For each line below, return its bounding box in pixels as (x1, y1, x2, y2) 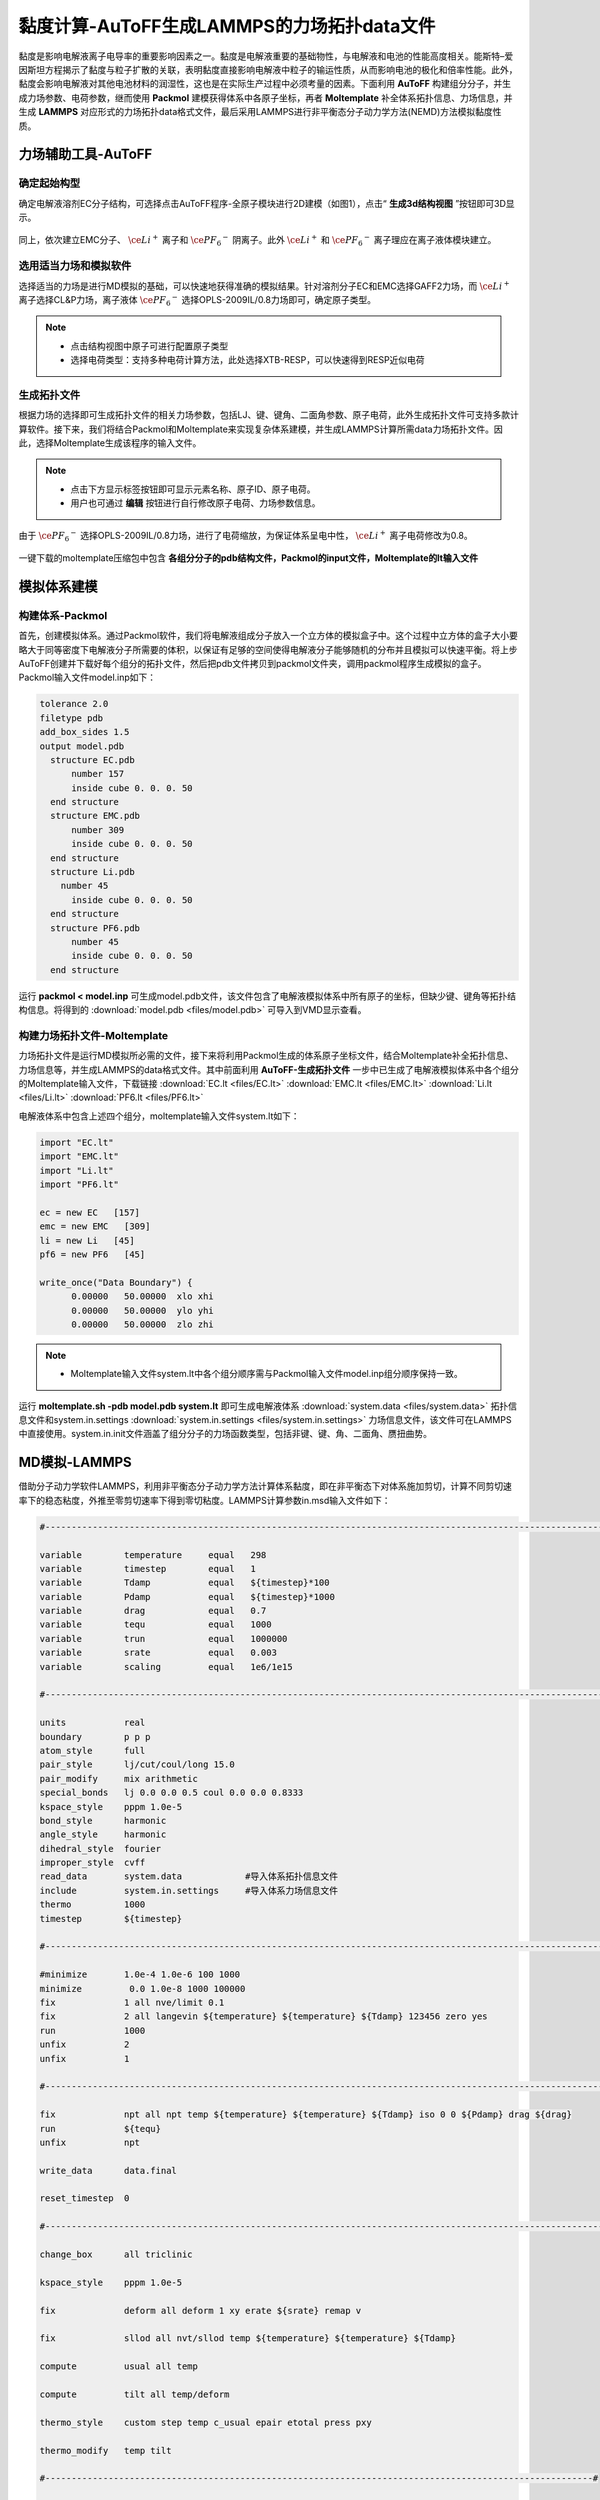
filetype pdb (39, 712, 104, 724)
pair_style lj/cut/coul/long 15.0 (39, 1759, 235, 1770)
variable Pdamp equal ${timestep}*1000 (39, 1591, 335, 1602)
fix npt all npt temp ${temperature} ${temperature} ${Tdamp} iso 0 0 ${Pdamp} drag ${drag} (39, 2109, 572, 2120)
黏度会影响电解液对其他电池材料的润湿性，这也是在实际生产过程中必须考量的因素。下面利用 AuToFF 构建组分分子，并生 (18, 78, 512, 90)
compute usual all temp (39, 2361, 199, 2372)
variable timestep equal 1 (39, 1563, 257, 1574)
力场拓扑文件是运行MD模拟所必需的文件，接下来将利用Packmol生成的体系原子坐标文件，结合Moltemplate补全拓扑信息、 (18, 1050, 514, 1062)
